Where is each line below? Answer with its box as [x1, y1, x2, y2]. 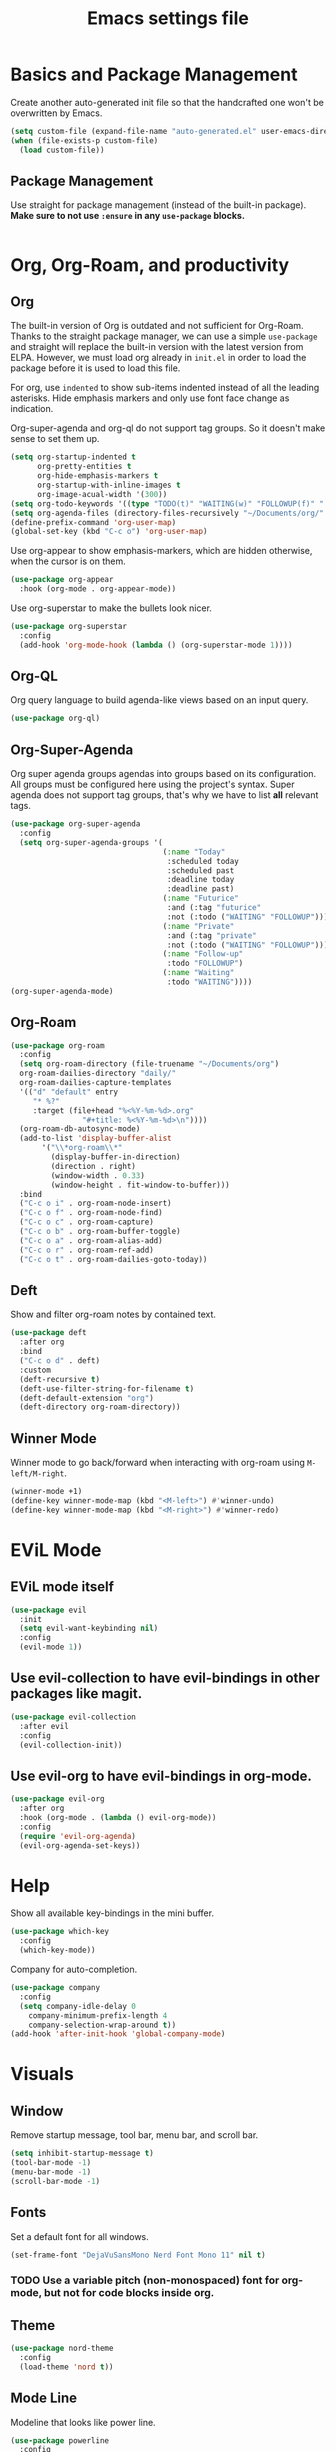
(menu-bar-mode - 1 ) [10, 2167, 92, 2177]
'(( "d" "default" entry [19, 1087, 118, 1097]
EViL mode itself [10, 1578, 115, 1596]
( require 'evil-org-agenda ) [19, 1831, 137, 1841]
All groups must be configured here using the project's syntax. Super [10, 778, 295, 791]
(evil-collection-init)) [19, 1740, 123, 1750]
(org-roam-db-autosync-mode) [19, 1124, 141, 1134]
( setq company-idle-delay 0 [19, 2001, 137, 2011]
